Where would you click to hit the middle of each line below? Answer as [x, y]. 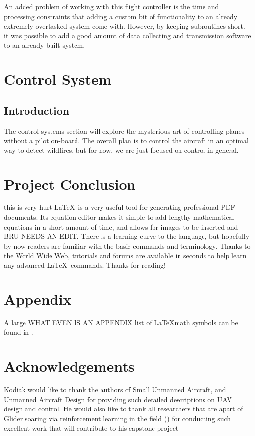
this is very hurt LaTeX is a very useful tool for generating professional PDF [120, 207]
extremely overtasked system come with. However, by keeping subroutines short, [125, 26]
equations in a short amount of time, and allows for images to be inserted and [121, 226]
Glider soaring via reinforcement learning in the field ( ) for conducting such [117, 418]
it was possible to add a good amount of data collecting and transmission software [127, 35]
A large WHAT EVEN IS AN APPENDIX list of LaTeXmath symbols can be [121, 322]
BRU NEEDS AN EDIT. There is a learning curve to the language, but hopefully [127, 236]
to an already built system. [45, 45]
